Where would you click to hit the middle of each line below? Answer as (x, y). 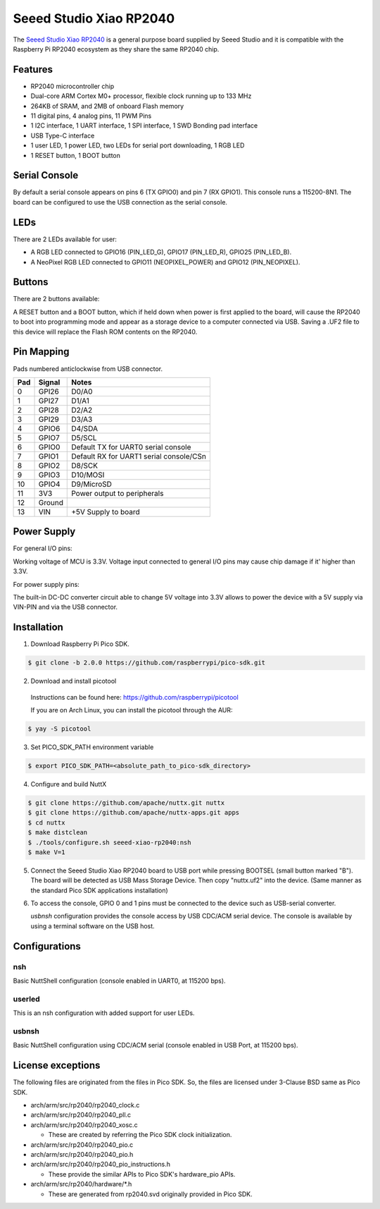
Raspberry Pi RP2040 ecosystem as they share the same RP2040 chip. (116, 49)
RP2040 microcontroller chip (72, 86)
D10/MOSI (88, 475)
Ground (51, 502)
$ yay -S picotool (59, 729)
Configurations (47, 946)
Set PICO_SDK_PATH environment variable (92, 747)
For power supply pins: (46, 584)
